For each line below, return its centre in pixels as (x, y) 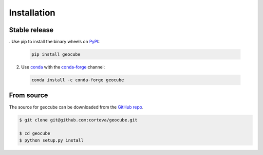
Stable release (31, 30)
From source (28, 95)
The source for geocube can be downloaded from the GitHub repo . (76, 107)
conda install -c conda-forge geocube (78, 80)
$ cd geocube (35, 133)
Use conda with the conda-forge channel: (63, 67)
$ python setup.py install (51, 140)
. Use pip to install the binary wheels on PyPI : (54, 42)
